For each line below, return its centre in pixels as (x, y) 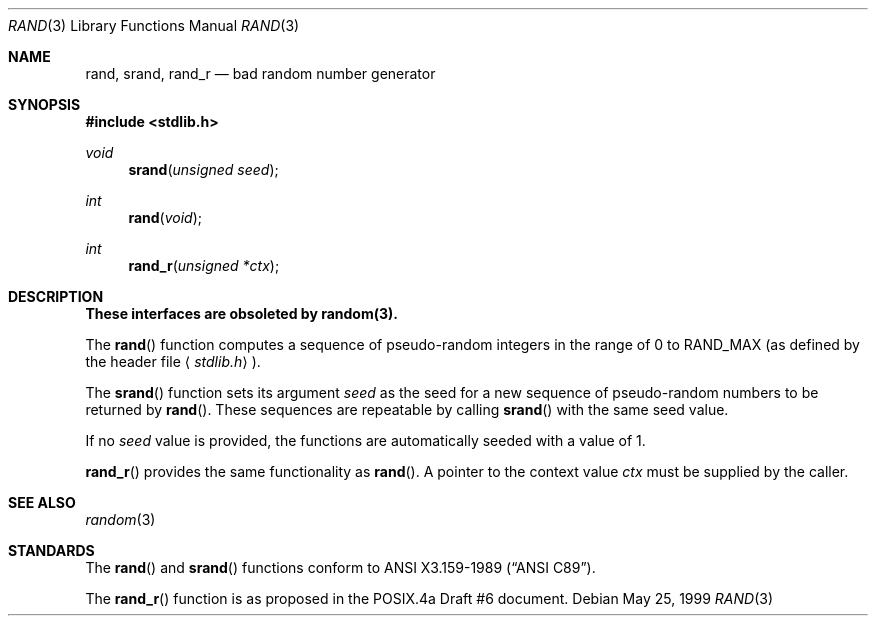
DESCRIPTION (56, 296)
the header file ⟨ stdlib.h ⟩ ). (173, 361)
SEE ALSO (42, 502)
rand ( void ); (165, 217)
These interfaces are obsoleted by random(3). (241, 313)
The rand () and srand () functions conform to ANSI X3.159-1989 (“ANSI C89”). (340, 567)
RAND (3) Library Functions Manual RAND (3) (154, 25)
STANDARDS (51, 550)
